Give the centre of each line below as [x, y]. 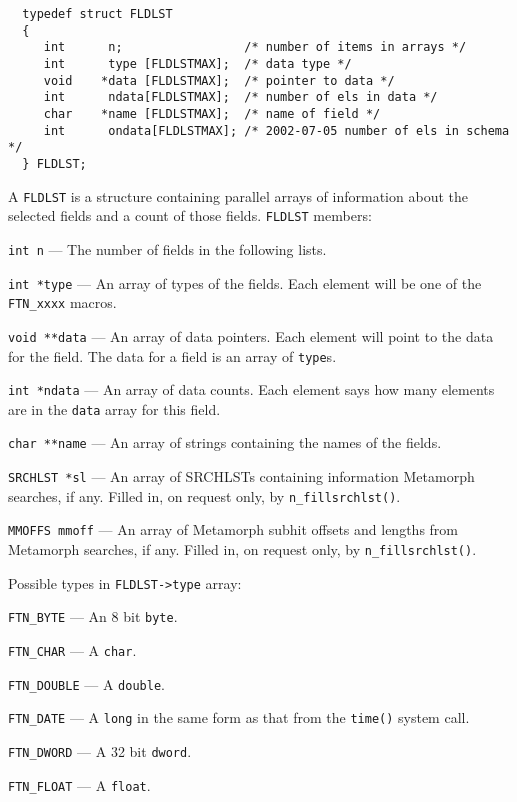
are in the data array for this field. [114, 408]
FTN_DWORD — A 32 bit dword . [100, 751]
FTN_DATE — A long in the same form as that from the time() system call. [239, 717]
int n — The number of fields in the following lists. [167, 248]
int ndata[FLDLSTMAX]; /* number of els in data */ [240, 97]
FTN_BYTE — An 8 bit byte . [93, 616]
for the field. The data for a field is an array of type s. [172, 355]
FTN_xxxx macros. [62, 302]
